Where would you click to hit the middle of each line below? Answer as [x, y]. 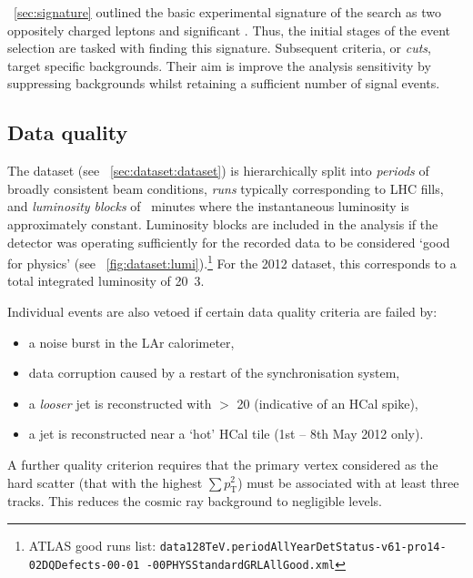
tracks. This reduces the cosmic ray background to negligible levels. [195, 501]
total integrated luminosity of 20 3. [106, 281]
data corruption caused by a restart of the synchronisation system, [214, 373]
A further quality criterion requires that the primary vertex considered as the [223, 464]
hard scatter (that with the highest [105, 482]
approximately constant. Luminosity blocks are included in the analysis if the [223, 223]
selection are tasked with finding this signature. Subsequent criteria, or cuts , [219, 48]
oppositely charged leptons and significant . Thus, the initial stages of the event [229, 30]
